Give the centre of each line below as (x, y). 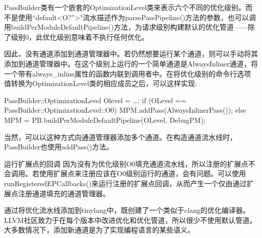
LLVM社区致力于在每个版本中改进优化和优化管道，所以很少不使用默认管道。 (130, 220)
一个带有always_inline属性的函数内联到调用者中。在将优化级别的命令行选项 (128, 73)
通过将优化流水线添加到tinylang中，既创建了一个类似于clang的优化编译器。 (127, 210)
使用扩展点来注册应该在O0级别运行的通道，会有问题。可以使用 (142, 173)
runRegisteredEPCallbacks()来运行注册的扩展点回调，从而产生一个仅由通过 (125, 183)
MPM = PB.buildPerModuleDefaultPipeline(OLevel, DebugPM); (105, 120)
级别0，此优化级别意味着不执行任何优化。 (80, 36)
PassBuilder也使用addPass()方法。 (59, 147)
